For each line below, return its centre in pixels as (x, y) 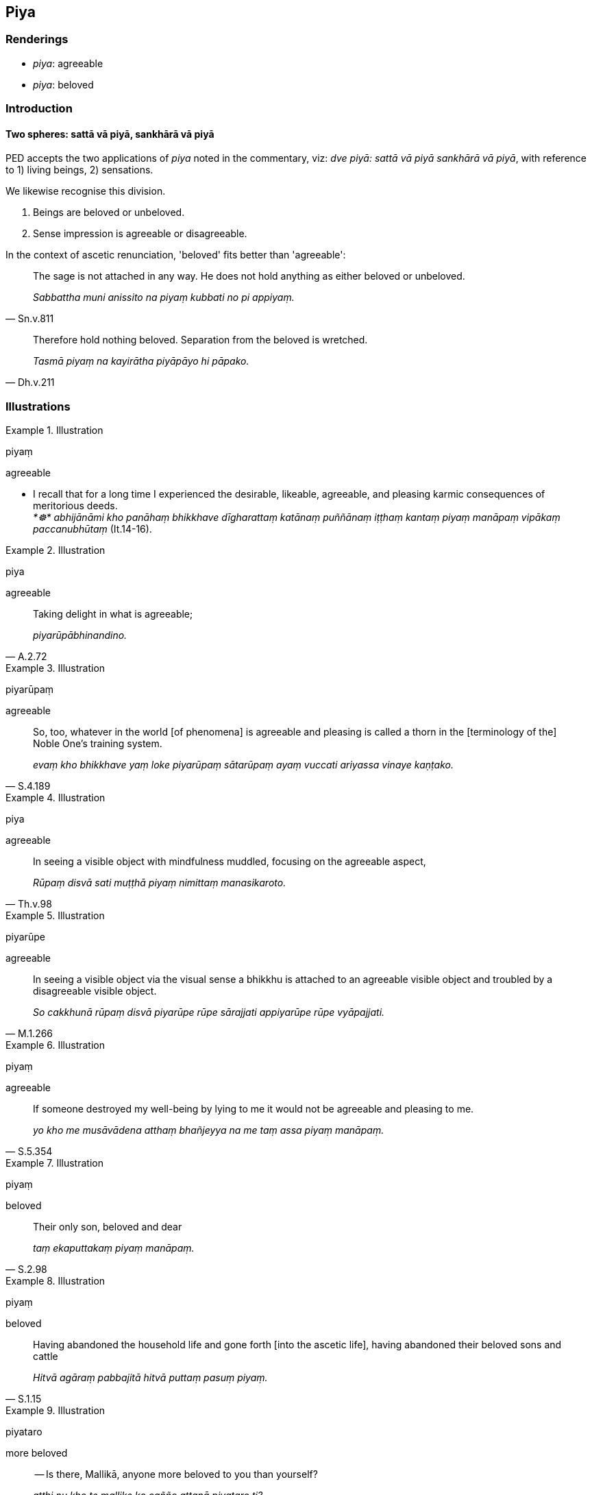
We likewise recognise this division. (86, 191)
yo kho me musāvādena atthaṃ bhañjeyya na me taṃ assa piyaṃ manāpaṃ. (209, 1130)
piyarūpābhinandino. (80, 635)
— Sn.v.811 (30, 319)
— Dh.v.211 (30, 382)
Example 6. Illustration (55, 1045)
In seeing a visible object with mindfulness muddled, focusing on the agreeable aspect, (230, 862)
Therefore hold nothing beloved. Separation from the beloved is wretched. (200, 340)
